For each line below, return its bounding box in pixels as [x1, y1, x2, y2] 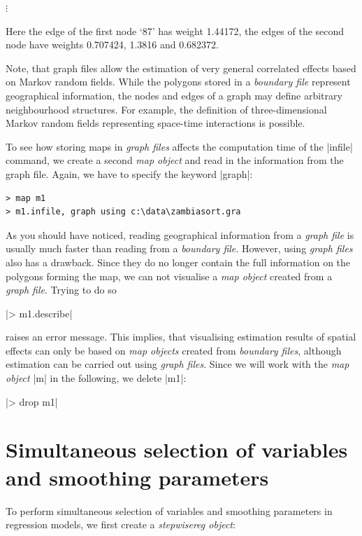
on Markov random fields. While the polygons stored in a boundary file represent [6, 74, 351, 89]
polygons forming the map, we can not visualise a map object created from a [6, 268, 333, 283]
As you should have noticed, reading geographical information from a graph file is [6, 227, 354, 242]
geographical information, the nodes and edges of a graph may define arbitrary [6, 88, 342, 102]
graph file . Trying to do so [6, 282, 117, 297]
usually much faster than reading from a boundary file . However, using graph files [6, 241, 353, 256]
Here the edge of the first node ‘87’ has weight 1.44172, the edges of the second [6, 23, 345, 38]
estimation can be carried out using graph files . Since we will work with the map [6, 357, 349, 371]
